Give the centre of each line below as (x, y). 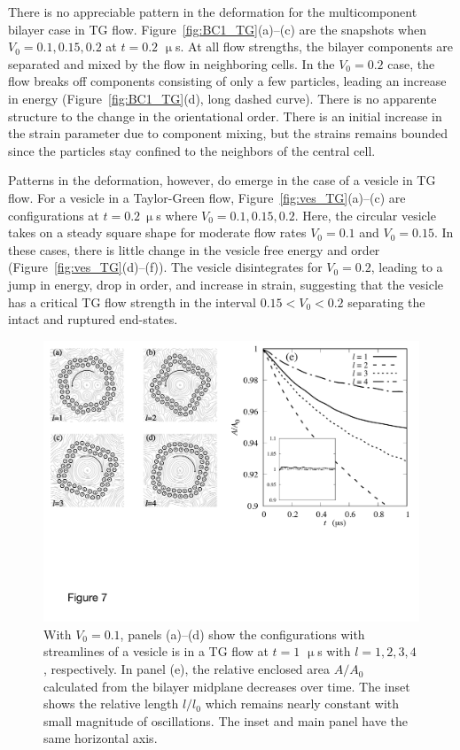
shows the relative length (111, 704)
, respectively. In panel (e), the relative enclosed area (187, 669)
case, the (411, 63)
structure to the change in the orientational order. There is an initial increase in (225, 116)
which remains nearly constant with (302, 704)
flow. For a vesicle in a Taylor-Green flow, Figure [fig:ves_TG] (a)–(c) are (207, 197)
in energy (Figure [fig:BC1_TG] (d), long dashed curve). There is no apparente (222, 98)
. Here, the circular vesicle (365, 215)
